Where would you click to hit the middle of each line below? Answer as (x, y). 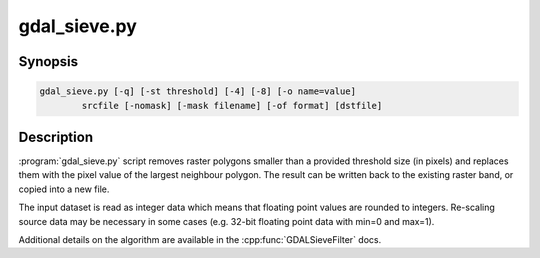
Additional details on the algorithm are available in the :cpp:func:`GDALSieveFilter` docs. (200, 239)
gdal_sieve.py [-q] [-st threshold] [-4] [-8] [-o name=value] (198, 91)
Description (56, 136)
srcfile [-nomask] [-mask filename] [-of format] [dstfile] (232, 105)
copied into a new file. (64, 189)
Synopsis (48, 61)
